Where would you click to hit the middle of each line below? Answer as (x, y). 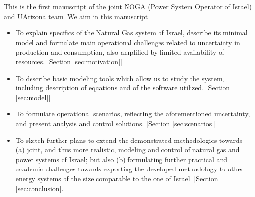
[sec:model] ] (33, 97)
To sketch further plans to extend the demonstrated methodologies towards (129, 140)
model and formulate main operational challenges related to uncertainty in (128, 42)
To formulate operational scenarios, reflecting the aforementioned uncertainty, (133, 114)
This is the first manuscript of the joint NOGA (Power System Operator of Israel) (128, 6)
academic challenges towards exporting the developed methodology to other (129, 169)
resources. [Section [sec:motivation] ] (69, 61)
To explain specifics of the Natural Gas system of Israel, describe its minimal (131, 33)
